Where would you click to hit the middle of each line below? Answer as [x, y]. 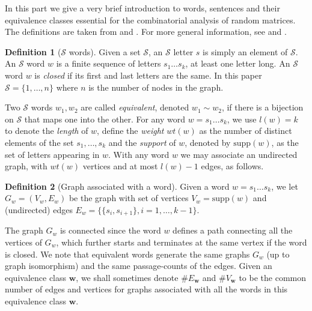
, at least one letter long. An [238, 63]
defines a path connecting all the [233, 230]
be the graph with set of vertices [129, 198]
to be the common [273, 277]
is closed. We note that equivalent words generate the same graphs [127, 254]
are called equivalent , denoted [135, 107]
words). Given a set [105, 51]
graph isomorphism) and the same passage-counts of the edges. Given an [139, 266]
